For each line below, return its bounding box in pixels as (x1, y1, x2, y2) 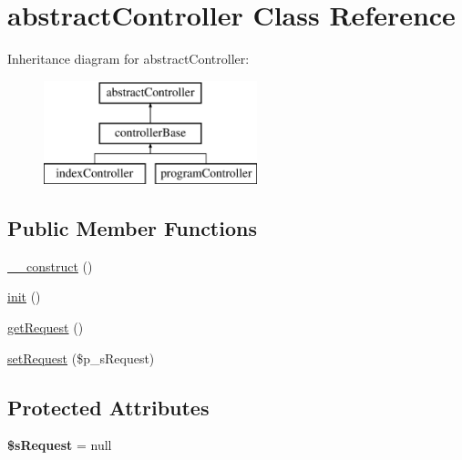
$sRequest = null (7, 435, 112, 455)
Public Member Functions (7, 214, 257, 242)
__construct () (7, 256, 93, 275)
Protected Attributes (7, 393, 210, 421)
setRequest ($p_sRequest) (7, 348, 155, 367)
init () (7, 287, 41, 306)
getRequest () (7, 318, 84, 337)
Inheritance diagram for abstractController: (7, 49, 250, 68)
